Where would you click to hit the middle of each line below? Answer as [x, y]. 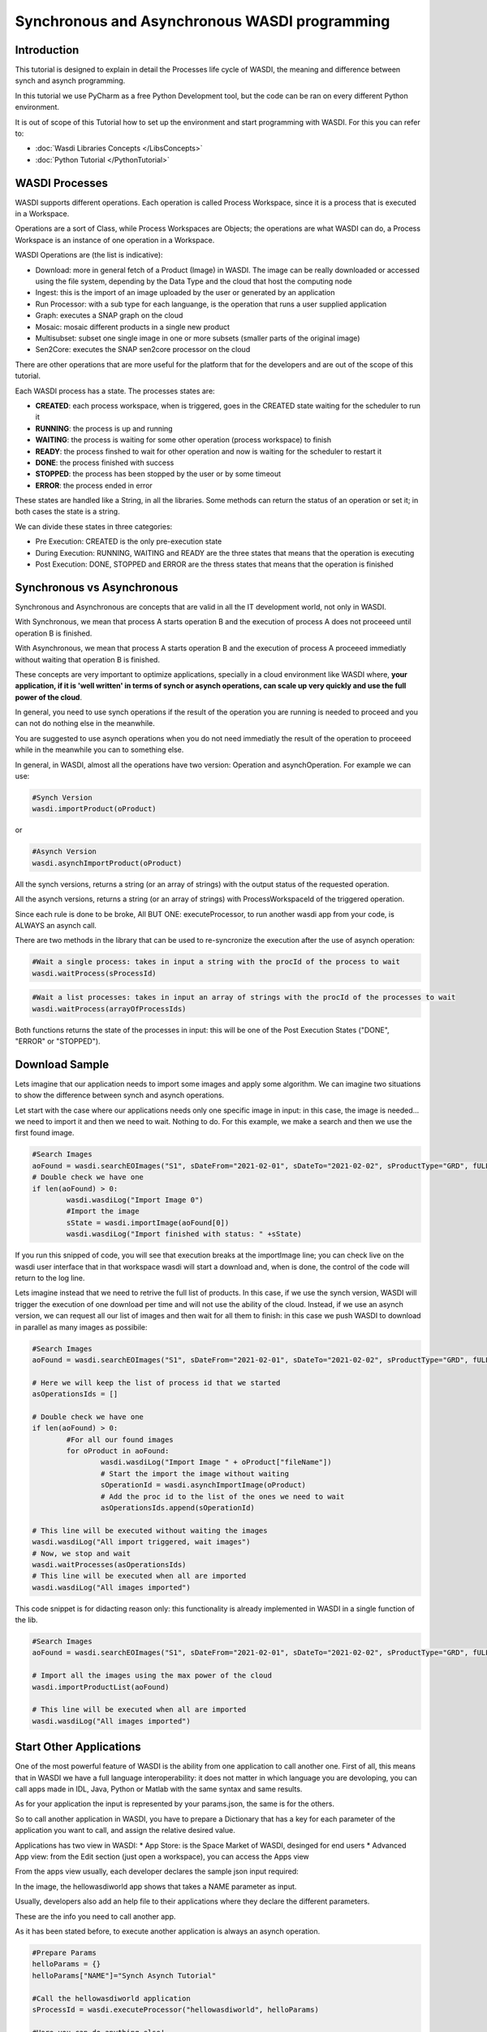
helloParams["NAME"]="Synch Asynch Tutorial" [124, 1976]
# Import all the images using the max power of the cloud [152, 1676]
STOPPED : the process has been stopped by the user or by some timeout [158, 474]
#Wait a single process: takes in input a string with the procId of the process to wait [216, 962]
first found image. [45, 1133]
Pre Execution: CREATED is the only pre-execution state [129, 541]
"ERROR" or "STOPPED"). [58, 1041]
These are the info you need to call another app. [95, 1916]
